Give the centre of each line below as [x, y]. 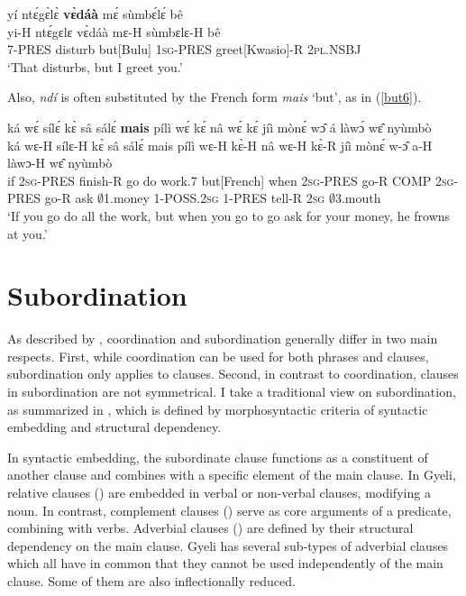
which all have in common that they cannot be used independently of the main [225, 563]
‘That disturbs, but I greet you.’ [95, 66]
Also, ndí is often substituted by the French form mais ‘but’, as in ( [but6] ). [215, 97]
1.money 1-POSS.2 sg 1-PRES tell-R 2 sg [215, 198]
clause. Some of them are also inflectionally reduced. [151, 580]
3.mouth [358, 198]
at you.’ [27, 233]
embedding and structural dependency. [114, 427]
